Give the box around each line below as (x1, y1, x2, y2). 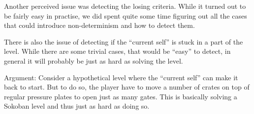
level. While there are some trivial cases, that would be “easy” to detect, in (4, 46, 231, 56)
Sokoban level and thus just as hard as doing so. (4, 101, 150, 111)
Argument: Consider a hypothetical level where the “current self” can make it (4, 72, 238, 82)
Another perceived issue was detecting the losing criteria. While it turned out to (4, 1, 246, 11)
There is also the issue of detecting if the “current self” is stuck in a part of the (4, 36, 243, 46)
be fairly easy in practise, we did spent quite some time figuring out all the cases (4, 10, 247, 21)
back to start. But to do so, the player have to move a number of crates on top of (4, 82, 250, 92)
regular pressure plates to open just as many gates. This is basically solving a (4, 91, 237, 101)
